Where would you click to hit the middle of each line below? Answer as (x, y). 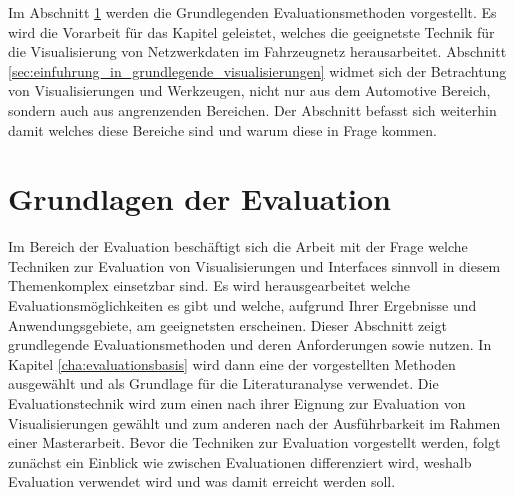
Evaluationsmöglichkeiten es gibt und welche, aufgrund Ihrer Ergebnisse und (242, 305)
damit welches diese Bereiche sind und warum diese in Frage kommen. (222, 129)
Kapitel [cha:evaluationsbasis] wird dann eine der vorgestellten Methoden (232, 363)
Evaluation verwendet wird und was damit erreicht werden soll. (202, 481)
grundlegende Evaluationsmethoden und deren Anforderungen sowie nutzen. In (250, 344)
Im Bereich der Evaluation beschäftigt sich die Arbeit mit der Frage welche (238, 246)
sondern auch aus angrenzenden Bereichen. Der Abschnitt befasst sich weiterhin (252, 109)
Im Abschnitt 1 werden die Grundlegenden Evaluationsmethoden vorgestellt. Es (252, 12)
